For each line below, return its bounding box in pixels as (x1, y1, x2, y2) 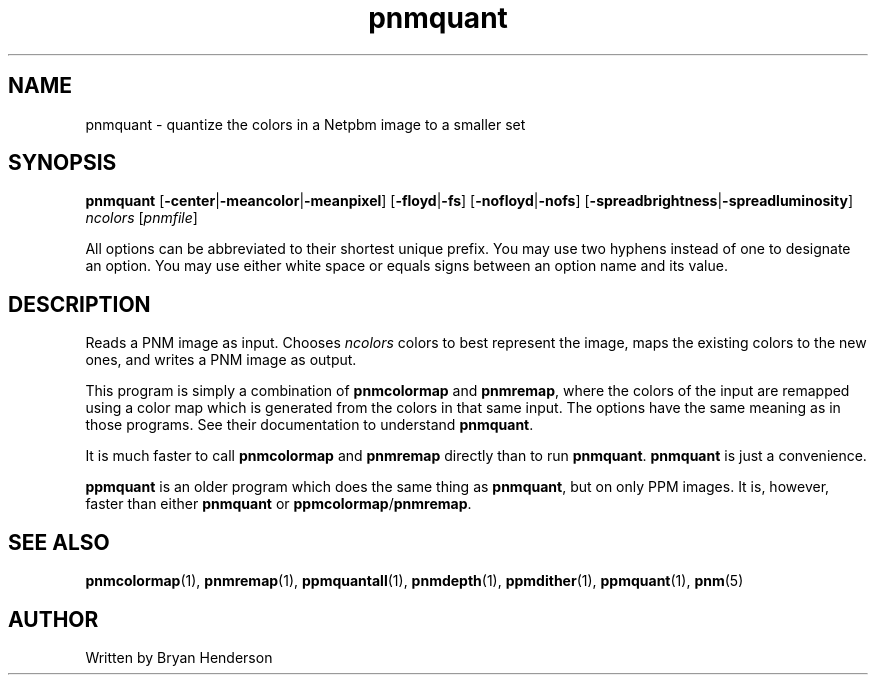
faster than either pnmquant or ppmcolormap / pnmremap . (85, 495, 472, 513)
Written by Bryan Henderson (85, 648, 273, 666)
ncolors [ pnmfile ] (85, 209, 198, 227)
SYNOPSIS (8, 150, 117, 176)
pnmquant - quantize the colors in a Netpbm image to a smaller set (85, 115, 526, 133)
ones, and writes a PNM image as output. (85, 351, 357, 369)
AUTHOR (8, 606, 99, 632)
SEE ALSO (8, 529, 110, 555)
